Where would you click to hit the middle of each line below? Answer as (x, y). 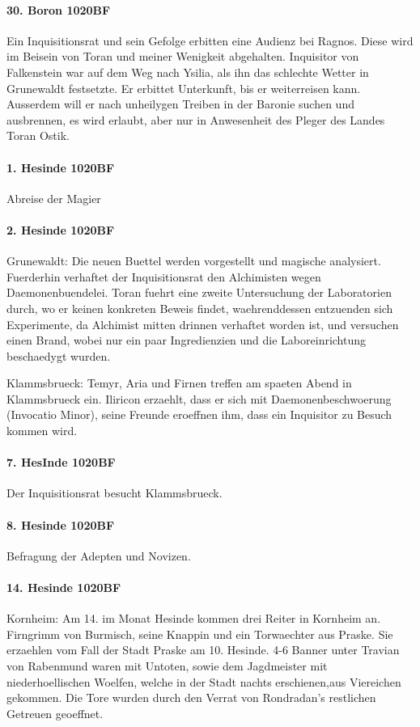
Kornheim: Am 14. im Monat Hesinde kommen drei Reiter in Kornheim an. (194, 618)
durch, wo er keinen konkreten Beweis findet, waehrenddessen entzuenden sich (200, 308)
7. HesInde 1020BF (61, 462)
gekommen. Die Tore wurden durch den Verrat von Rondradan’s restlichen (191, 697)
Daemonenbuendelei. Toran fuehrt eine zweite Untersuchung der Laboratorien (199, 292)
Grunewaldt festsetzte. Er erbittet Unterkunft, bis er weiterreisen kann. (184, 88)
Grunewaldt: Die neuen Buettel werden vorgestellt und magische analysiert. (194, 261)
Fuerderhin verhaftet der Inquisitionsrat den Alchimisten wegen (164, 276)
